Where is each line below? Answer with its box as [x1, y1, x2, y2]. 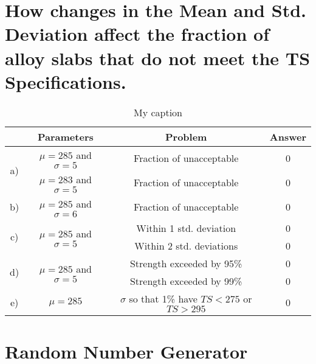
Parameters [38, 129, 94, 144]
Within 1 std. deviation [136, 220, 236, 235]
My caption [133, 105, 183, 119]
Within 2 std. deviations [134, 238, 238, 253]
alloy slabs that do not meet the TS [5, 45, 311, 70]
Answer [269, 129, 306, 144]
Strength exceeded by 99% [129, 273, 242, 288]
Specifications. [5, 69, 126, 94]
